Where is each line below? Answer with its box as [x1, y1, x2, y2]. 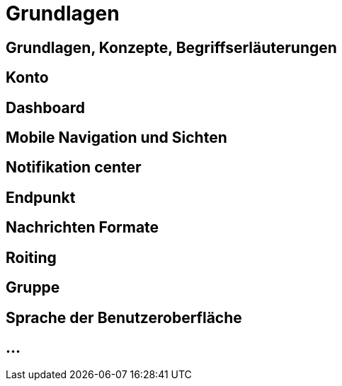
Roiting [6, 248, 57, 267]
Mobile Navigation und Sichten [6, 129, 227, 147]
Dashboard [6, 98, 85, 117]
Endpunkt [6, 188, 76, 206]
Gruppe [6, 279, 60, 297]
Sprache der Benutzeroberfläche [6, 308, 242, 327]
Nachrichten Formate [6, 218, 159, 237]
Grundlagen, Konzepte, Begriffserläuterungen [6, 38, 337, 57]
